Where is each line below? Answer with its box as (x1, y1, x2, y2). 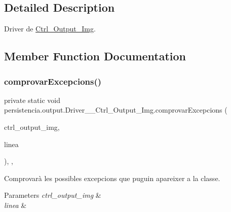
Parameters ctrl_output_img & (4, 190, 101, 200)
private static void (4, 94, 60, 105)
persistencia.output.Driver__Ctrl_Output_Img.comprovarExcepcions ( (4, 104, 227, 115)
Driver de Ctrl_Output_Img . (4, 23, 96, 34)
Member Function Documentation (4, 48, 186, 64)
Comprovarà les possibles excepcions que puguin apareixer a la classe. (4, 172, 220, 183)
